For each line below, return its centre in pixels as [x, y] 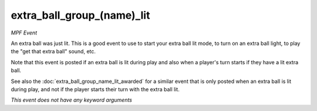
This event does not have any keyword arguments [71, 100]
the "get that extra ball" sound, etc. [53, 51]
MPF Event [24, 33]
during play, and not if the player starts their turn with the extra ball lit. [95, 89]
